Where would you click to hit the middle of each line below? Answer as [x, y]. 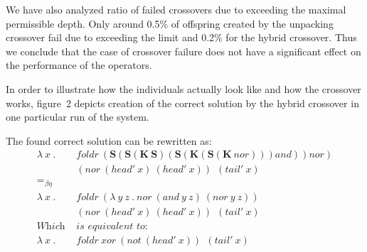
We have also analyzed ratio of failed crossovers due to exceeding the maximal [176, 9]
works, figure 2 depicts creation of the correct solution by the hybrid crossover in [182, 103]
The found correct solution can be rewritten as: [109, 140]
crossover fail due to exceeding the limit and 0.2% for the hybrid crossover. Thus [181, 37]
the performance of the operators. [79, 65]
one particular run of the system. [78, 117]
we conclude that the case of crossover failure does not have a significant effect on [183, 51]
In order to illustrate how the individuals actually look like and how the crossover [183, 88]
